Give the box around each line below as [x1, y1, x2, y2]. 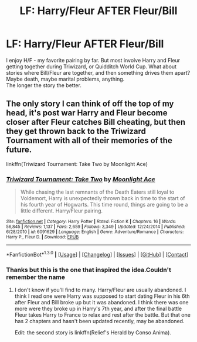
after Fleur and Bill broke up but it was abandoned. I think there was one [14, 299, 189, 306]
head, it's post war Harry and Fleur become [6, 108, 168, 118]
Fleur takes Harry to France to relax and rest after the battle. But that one [14, 311, 191, 318]
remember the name [6, 273, 66, 281]
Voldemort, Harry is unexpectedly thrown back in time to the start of [20, 195, 185, 202]
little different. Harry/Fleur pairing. [20, 207, 103, 214]
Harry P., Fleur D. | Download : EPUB [6, 234, 79, 240]
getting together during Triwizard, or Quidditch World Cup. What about [6, 63, 177, 70]
